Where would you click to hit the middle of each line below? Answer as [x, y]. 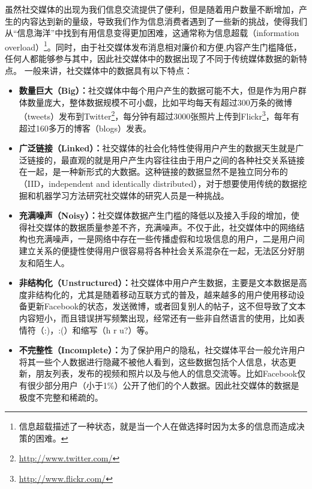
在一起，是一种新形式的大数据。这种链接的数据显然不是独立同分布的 [153, 172]
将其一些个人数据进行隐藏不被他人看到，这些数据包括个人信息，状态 [153, 361]
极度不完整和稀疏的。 [61, 397]
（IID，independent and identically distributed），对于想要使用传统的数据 [159, 184]
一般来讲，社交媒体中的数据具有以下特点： [108, 70]
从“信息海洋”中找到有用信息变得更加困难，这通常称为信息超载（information [152, 33]
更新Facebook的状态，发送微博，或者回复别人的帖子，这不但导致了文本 [166, 306]
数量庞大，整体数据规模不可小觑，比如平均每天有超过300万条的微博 [160, 102]
